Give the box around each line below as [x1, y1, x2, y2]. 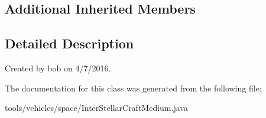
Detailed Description [5, 34, 134, 53]
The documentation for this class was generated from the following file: [5, 81, 262, 94]
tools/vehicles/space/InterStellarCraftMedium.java [5, 101, 188, 114]
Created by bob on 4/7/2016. [5, 61, 111, 74]
